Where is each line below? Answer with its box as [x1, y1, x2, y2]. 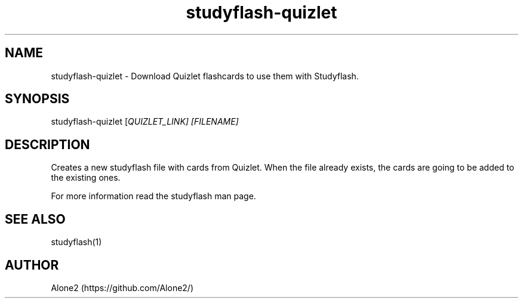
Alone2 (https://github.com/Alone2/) [51, 282, 194, 293]
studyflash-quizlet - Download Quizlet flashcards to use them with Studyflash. [51, 70, 359, 81]
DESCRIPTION [5, 137, 90, 152]
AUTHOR [5, 257, 59, 273]
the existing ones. [51, 172, 121, 183]
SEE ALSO [5, 211, 66, 227]
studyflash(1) [51, 237, 102, 248]
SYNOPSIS [5, 91, 70, 107]
